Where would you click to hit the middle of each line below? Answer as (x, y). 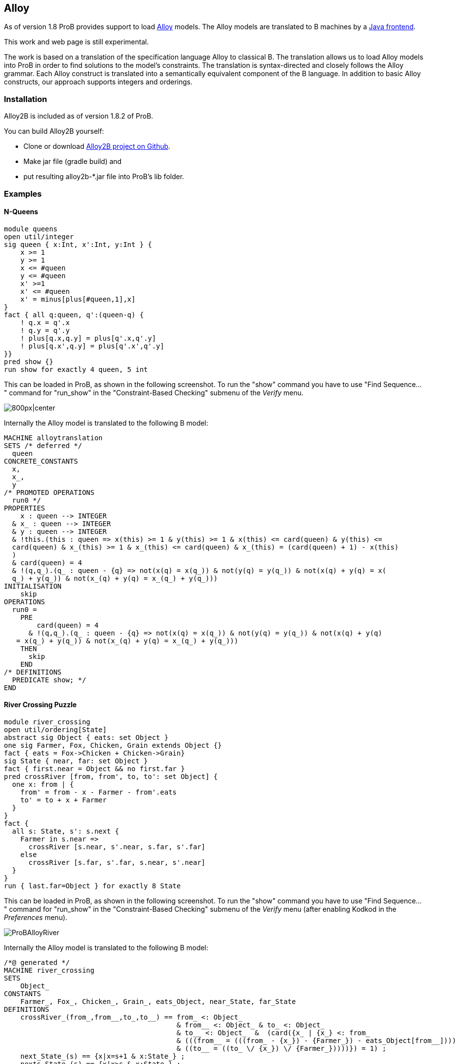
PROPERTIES (25, 508)
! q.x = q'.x (45, 322)
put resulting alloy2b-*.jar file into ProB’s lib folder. (104, 177)
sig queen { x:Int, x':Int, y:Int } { (78, 244)
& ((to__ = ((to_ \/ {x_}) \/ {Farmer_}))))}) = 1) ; (281, 1048)
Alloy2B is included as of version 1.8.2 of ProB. (79, 116)
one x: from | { (43, 784)
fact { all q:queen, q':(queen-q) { (74, 315)
